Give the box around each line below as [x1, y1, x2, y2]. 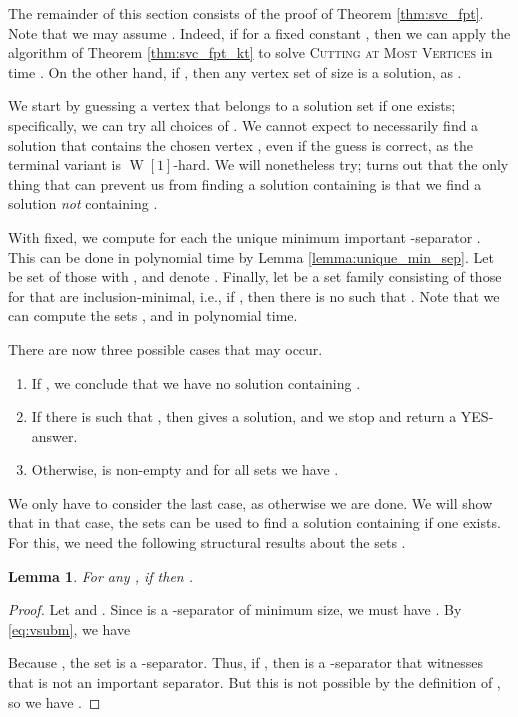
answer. [31, 425, 78, 446]
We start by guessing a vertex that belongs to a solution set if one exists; [8, 95, 456, 116]
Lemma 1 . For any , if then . [8, 565, 194, 586]
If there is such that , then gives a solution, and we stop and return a [31, 406, 457, 427]
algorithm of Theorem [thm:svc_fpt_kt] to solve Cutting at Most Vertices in [8, 42, 493, 63]
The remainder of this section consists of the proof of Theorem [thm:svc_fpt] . [8, 3, 484, 23]
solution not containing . [8, 193, 158, 214]
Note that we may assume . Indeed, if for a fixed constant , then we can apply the [8, 22, 511, 43]
